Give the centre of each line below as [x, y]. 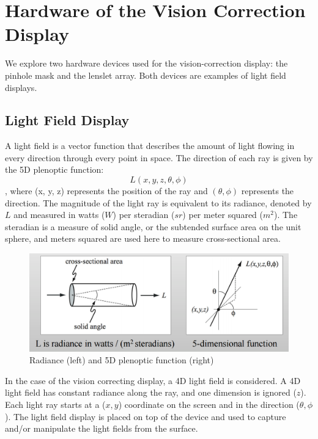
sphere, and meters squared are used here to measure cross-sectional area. [143, 238]
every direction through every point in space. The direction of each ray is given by [159, 157]
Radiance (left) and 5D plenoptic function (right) [122, 360]
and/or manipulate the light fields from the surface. [102, 428]
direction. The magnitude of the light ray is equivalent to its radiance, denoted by [158, 202]
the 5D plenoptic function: [54, 169]
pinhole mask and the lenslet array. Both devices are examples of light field [146, 75]
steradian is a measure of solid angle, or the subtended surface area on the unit [153, 226]
